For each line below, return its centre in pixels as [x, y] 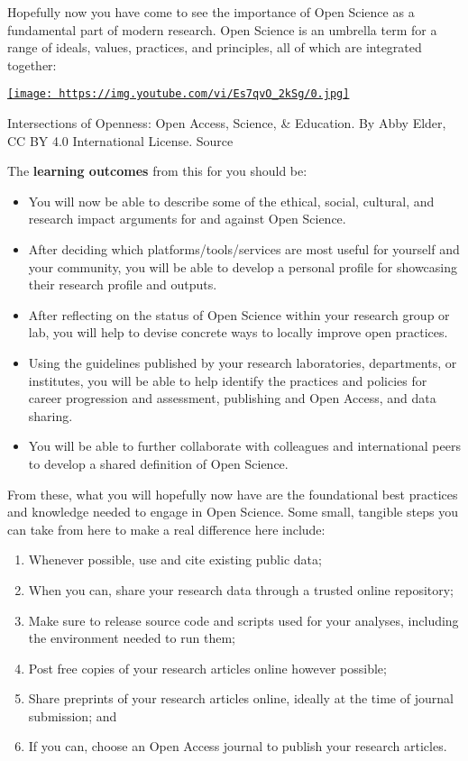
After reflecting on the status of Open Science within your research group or [239, 314]
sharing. [50, 415]
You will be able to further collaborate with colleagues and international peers [244, 446]
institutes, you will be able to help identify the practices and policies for [228, 380]
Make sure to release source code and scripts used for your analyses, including [243, 620]
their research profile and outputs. [123, 284]
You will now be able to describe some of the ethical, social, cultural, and [231, 201]
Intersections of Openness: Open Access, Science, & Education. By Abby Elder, [227, 123]
